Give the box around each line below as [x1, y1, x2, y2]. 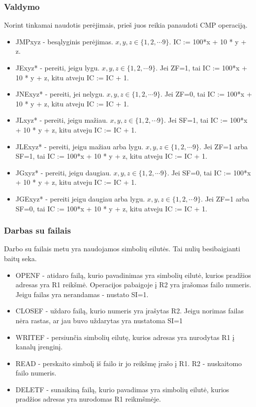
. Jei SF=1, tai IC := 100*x [163, 115, 248, 125]
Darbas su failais [4, 224, 71, 237]
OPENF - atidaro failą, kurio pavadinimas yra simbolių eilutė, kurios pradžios [15, 270, 251, 280]
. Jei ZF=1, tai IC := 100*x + [156, 63, 248, 72]
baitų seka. [4, 253, 37, 263]
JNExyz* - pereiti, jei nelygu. [15, 89, 104, 99]
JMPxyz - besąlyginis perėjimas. [15, 36, 113, 46]
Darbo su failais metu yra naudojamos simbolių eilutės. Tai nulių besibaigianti [4, 243, 240, 254]
